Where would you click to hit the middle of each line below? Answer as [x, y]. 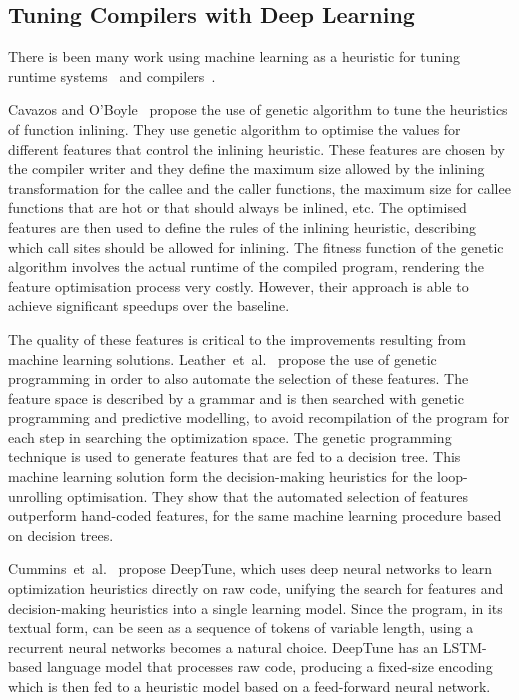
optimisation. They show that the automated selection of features [268, 495]
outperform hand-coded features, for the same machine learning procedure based [255, 515]
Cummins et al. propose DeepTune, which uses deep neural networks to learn [250, 568]
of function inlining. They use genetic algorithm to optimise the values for [234, 128]
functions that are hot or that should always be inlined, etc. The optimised [237, 207]
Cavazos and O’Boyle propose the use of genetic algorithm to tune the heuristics [258, 109]
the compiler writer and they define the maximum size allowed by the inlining [246, 168]
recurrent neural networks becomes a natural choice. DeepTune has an [223, 646]
